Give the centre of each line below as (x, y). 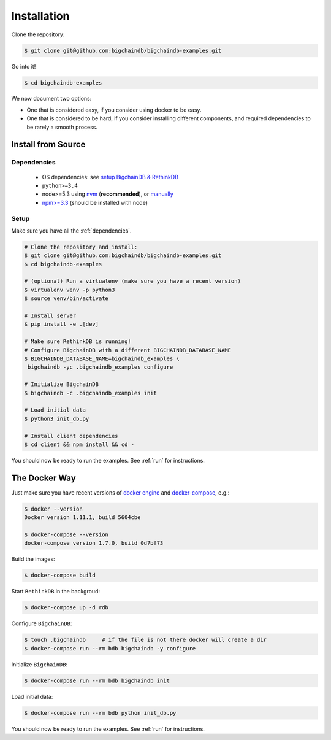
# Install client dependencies (71, 436)
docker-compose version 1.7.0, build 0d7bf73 (94, 543)
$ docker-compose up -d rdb (66, 608)
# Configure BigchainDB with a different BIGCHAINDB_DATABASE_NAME (128, 350)
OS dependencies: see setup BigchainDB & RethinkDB (110, 177)
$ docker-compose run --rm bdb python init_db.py (100, 713)
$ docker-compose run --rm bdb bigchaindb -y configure (110, 648)
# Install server (50, 316)
